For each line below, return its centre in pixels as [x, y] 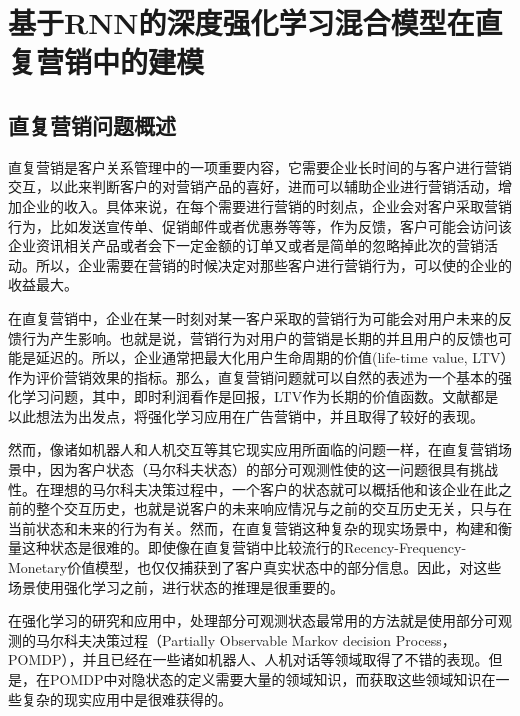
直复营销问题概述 [92, 124]
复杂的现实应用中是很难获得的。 [126, 698]
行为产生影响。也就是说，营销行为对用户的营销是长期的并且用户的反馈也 [259, 337]
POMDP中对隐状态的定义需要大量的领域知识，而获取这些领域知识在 [272, 679]
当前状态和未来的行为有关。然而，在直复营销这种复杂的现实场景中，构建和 [253, 527]
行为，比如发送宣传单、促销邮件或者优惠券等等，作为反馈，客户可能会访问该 [260, 225]
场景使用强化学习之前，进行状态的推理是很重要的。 [176, 586]
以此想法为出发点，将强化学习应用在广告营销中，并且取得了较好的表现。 [246, 415]
